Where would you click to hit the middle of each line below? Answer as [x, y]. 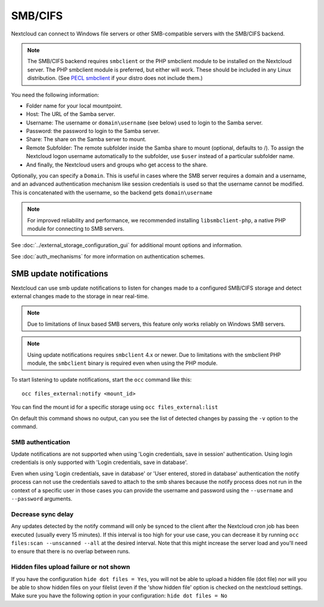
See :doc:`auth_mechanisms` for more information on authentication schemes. [108, 256]
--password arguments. [42, 499]
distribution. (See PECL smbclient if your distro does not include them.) [115, 78]
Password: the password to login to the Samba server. [93, 131]
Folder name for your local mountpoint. [74, 106]
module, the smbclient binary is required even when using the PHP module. [123, 363]
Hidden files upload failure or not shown [70, 567]
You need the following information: [55, 95]
